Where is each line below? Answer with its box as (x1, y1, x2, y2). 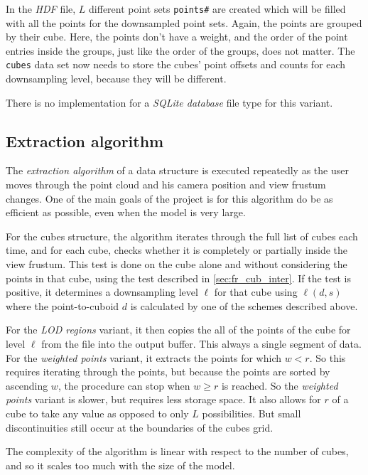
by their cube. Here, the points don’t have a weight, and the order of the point (6, 29, 348, 44)
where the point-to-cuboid (6, 298, 119, 313)
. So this (309, 350, 346, 365)
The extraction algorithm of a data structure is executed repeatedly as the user (6, 163, 349, 178)
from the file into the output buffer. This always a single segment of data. (41, 336, 362, 351)
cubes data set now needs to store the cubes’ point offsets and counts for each (6, 57, 346, 72)
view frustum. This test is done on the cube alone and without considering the (6, 257, 347, 272)
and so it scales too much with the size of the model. (6, 457, 235, 472)
